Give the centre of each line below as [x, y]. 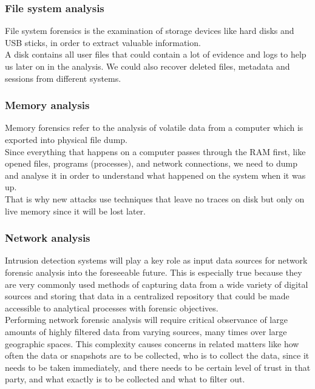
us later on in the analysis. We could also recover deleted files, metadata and [147, 66]
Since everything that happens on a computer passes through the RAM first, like [155, 151]
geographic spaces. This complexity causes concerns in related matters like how [152, 343]
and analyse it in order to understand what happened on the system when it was [155, 175]
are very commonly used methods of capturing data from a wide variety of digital [157, 284]
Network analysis [48, 238]
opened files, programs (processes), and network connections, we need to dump [151, 163]
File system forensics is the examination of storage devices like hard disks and [150, 31]
